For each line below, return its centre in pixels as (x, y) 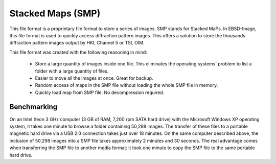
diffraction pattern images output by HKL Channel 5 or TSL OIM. (77, 43)
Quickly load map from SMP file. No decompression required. (100, 92)
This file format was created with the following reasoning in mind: (78, 52)
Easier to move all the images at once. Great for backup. (94, 78)
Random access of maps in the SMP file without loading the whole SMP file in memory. (126, 85)
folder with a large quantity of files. (72, 71)
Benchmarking (33, 107)
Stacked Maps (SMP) (55, 13)
